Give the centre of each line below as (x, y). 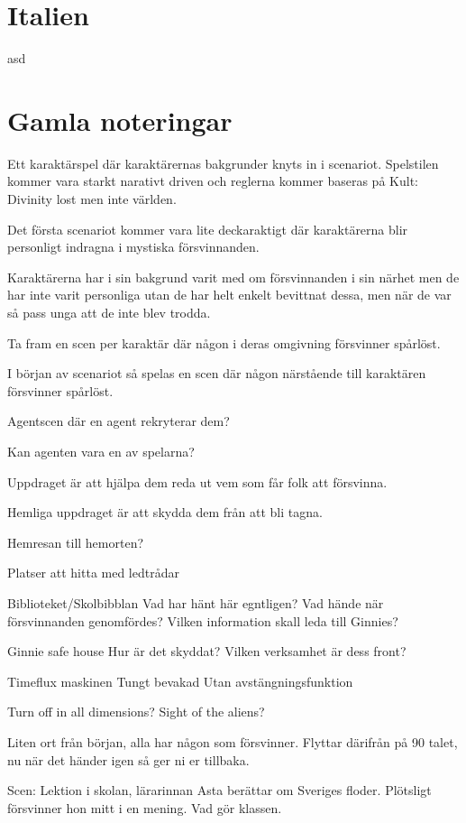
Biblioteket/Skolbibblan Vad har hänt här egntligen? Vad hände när (196, 602)
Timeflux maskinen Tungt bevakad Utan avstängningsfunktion (180, 681)
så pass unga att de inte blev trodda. (109, 312)
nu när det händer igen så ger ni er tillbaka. (128, 759)
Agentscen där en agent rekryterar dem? (119, 421)
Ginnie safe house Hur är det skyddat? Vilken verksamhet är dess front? (207, 651)
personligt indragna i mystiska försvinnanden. (133, 247)
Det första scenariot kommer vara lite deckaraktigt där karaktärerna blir (208, 229)
